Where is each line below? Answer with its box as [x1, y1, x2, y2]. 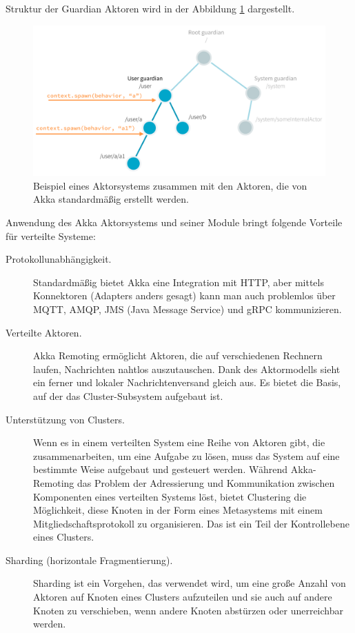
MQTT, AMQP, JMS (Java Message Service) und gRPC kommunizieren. [33, 301, 342, 316]
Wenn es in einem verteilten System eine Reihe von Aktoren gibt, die [33, 435, 325, 450]
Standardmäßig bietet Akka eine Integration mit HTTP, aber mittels [33, 274, 324, 289]
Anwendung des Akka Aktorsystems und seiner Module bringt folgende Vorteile [6, 215, 343, 229]
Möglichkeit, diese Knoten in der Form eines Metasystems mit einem [33, 503, 323, 517]
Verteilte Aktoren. [6, 325, 82, 339]
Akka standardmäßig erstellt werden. [33, 192, 189, 206]
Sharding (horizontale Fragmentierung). [6, 552, 173, 567]
